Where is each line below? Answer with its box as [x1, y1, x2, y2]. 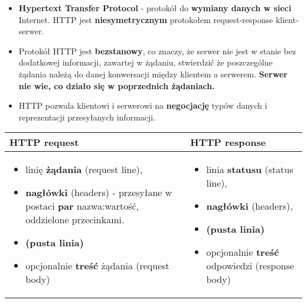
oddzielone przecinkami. [25, 213, 125, 227]
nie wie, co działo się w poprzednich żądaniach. [18, 79, 215, 92]
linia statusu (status [206, 162, 293, 177]
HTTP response [190, 135, 266, 149]
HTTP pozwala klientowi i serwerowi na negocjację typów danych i [18, 99, 267, 112]
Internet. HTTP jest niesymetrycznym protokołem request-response [18, 13, 273, 25]
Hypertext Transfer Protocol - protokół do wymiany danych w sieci [18, 2, 292, 14]
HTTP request [9, 135, 79, 149]
